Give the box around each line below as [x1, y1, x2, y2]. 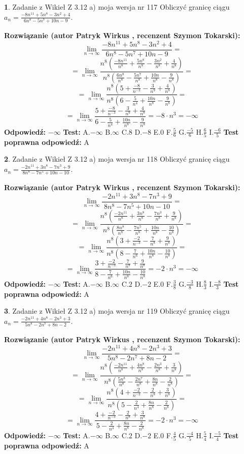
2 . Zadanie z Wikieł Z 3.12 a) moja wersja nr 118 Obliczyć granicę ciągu [4, 154, 230, 164]
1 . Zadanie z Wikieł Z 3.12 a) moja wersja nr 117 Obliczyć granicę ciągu [4, 2, 230, 12]
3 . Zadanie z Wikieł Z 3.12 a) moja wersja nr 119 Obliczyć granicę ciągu [4, 306, 230, 316]
